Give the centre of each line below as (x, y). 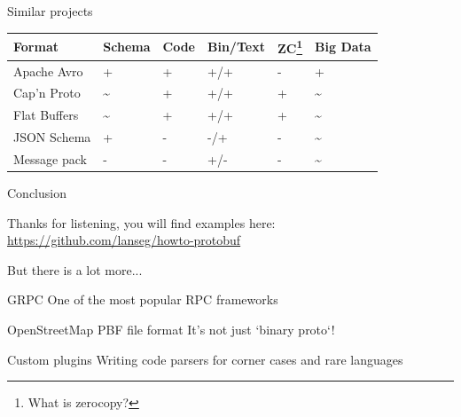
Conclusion (37, 193)
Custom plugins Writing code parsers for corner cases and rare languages (205, 359)
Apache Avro (48, 71)
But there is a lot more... (75, 269)
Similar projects (50, 11)
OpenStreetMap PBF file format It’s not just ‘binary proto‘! (171, 330)
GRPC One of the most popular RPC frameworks (143, 299)
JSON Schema (52, 137)
